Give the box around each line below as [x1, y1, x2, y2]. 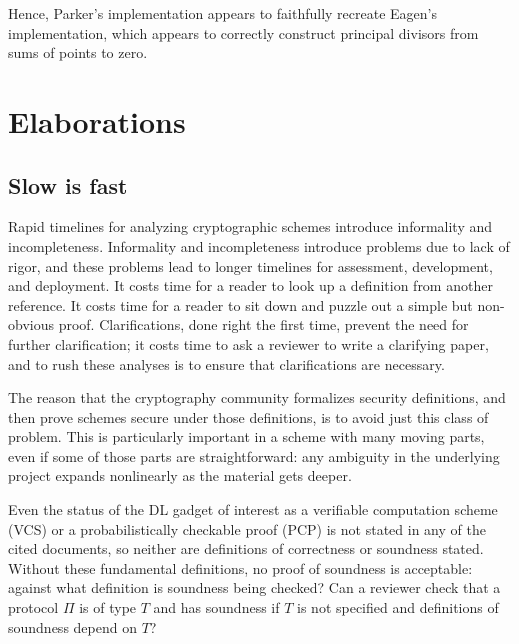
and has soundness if [153, 597, 280, 618]
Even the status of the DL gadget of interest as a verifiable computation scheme [8, 499, 498, 520]
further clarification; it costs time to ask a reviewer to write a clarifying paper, [8, 333, 489, 354]
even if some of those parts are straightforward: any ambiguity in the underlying [8, 445, 500, 466]
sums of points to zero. [8, 42, 148, 63]
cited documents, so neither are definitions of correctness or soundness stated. [8, 538, 484, 559]
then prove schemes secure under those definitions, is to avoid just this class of [8, 406, 489, 427]
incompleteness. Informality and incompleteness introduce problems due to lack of [8, 235, 510, 256]
